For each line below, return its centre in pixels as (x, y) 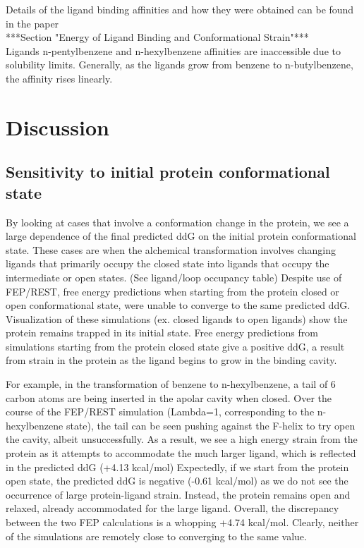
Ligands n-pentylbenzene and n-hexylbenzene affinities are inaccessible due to (173, 50)
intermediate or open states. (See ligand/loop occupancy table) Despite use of (174, 277)
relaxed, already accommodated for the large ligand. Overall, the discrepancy (172, 508)
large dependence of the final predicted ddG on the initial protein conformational (181, 236)
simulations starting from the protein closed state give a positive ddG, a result (175, 346)
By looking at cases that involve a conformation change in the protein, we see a (177, 222)
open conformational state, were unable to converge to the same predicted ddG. (178, 305)
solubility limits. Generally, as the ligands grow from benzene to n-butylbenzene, (180, 65)
